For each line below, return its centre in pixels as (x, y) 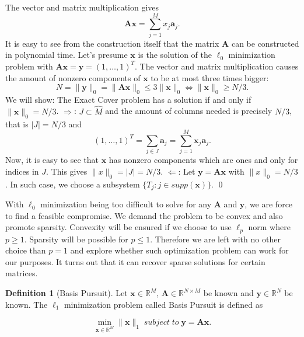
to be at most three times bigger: (210, 77)
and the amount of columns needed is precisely (189, 111)
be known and (228, 293)
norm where (269, 227)
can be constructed (265, 43)
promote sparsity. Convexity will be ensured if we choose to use (118, 227)
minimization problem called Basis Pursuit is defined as (163, 304)
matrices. (22, 273)
